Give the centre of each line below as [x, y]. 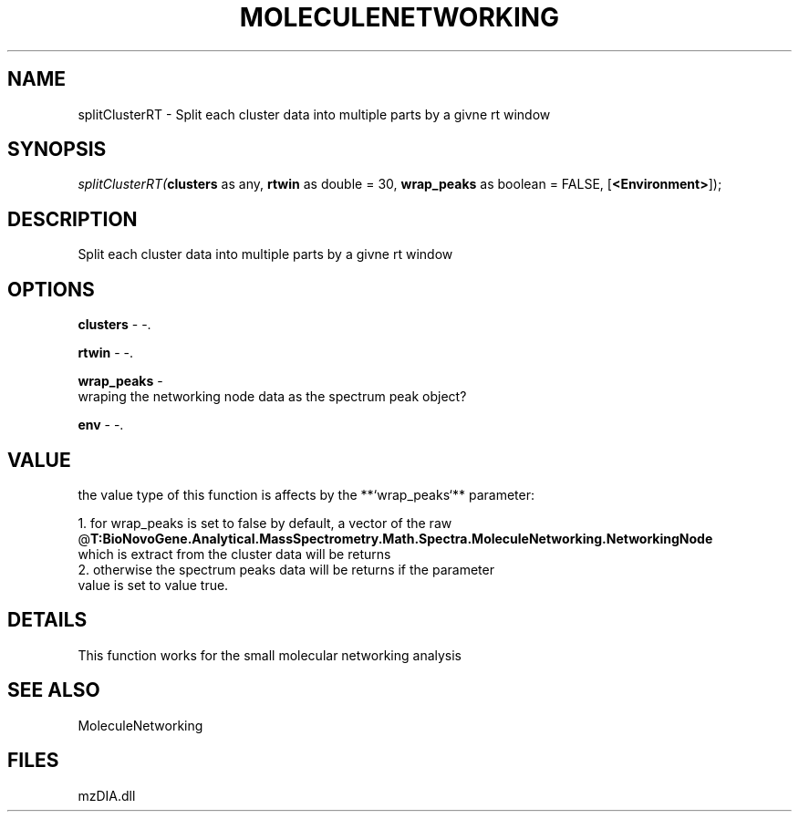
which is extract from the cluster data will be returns [234, 554]
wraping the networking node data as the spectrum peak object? [272, 397]
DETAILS [47, 620]
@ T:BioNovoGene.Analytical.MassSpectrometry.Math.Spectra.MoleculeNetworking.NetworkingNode [395, 538]
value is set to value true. [153, 585]
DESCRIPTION [73, 219]
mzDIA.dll [107, 795]
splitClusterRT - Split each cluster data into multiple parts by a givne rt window [314, 114]
